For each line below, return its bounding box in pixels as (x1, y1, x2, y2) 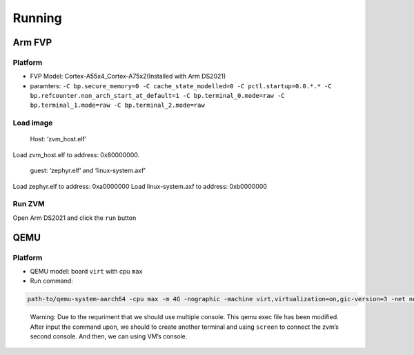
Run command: (30, 276, 74, 285)
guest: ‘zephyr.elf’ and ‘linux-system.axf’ (30, 166, 146, 175)
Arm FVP (12, 37, 52, 48)
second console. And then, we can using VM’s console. (30, 332, 188, 341)
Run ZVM (12, 199, 45, 209)
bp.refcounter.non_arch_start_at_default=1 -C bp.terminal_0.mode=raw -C (30, 92, 286, 100)
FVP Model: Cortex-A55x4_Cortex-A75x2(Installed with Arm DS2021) (30, 72, 226, 81)
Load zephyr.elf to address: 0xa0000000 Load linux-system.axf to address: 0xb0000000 (12, 182, 267, 190)
